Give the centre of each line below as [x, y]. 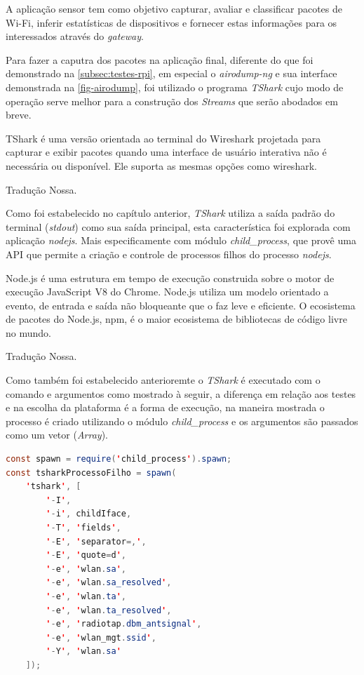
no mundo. [28, 332]
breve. [19, 115]
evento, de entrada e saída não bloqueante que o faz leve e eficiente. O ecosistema [181, 305]
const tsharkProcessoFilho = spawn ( [91, 473]
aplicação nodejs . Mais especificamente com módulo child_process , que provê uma [181, 240]
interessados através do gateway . [75, 36]
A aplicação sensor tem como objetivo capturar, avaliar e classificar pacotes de [174, 8]
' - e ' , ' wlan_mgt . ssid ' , [101, 637]
